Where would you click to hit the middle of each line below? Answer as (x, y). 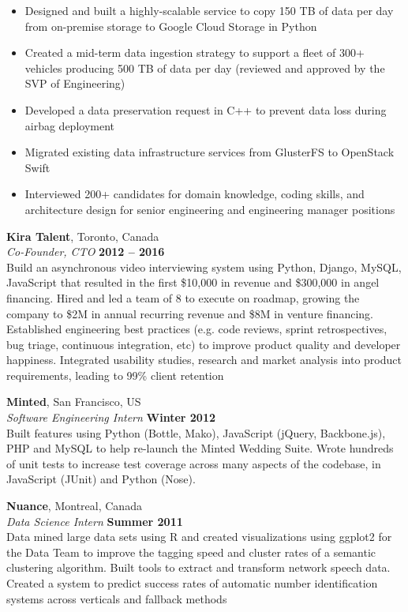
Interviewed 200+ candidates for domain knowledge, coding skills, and (195, 194)
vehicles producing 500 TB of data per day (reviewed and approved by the (205, 68)
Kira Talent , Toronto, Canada (83, 236)
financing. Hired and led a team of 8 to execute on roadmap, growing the (183, 297)
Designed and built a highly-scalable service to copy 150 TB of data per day (209, 10)
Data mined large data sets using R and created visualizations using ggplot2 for (199, 537)
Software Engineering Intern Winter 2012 (111, 417)
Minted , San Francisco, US (74, 402)
